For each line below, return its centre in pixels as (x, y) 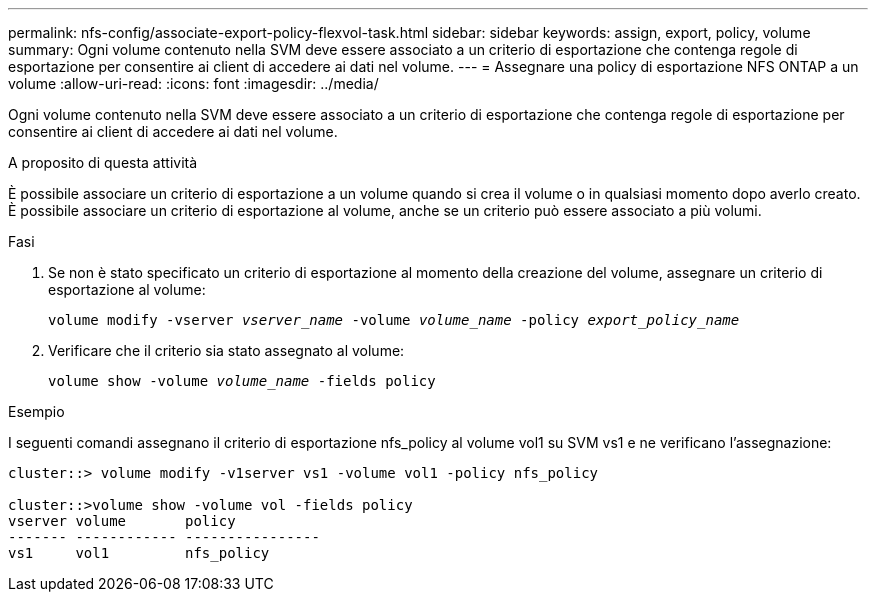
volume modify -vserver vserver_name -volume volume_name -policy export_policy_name (394, 320)
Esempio (36, 411)
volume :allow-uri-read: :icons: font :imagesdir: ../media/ (193, 83)
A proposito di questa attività (103, 162)
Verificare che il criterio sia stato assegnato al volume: (226, 350)
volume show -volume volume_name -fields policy (242, 381)
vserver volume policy (122, 521)
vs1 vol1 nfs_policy (139, 553)
